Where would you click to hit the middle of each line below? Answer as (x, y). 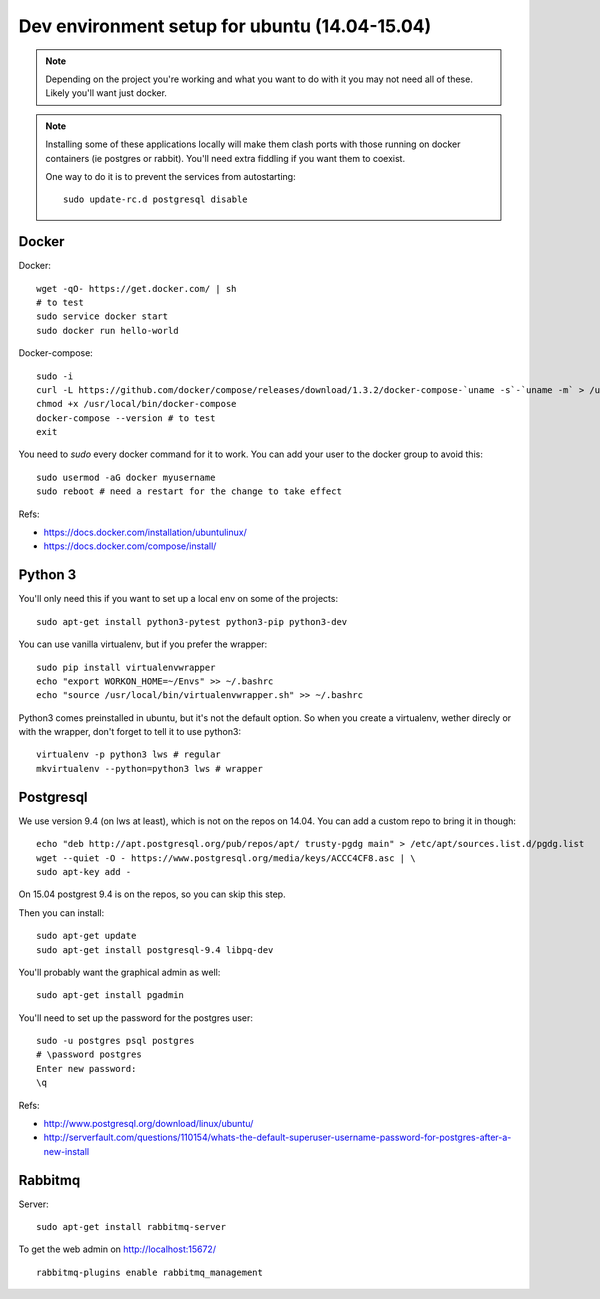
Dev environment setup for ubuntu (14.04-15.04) (225, 26)
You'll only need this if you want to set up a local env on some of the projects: (178, 599)
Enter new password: (86, 1068)
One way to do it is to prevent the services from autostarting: (170, 176)
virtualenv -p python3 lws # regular (129, 754)
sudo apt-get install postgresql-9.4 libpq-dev (155, 949)
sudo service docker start (102, 316)
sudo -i (55, 376)
